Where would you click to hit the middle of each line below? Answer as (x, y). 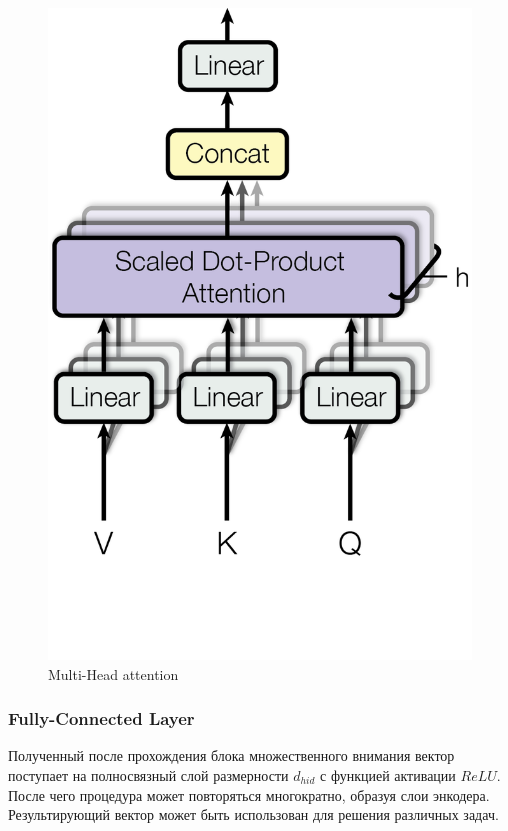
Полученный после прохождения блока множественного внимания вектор (231, 755)
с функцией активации (388, 774)
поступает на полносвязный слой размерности (148, 774)
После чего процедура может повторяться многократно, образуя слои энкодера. (249, 794)
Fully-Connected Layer (101, 718)
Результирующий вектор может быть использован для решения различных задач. (253, 814)
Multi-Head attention (113, 673)
